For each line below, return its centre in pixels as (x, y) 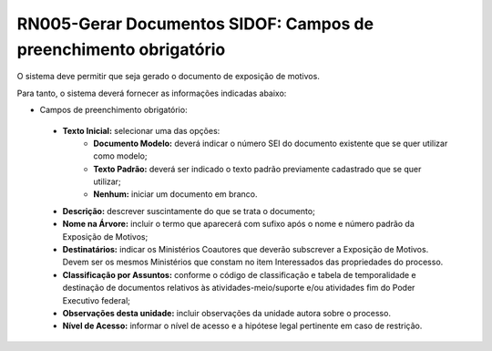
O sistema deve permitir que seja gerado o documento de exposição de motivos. (169, 77)
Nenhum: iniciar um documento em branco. (176, 194)
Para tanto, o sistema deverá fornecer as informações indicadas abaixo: (152, 93)
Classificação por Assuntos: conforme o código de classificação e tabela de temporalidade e (239, 274)
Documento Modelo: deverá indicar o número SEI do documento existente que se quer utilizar (271, 143)
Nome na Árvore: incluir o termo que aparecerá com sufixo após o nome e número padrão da (238, 224)
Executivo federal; (97, 300)
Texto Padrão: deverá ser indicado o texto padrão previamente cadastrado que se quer (257, 169)
